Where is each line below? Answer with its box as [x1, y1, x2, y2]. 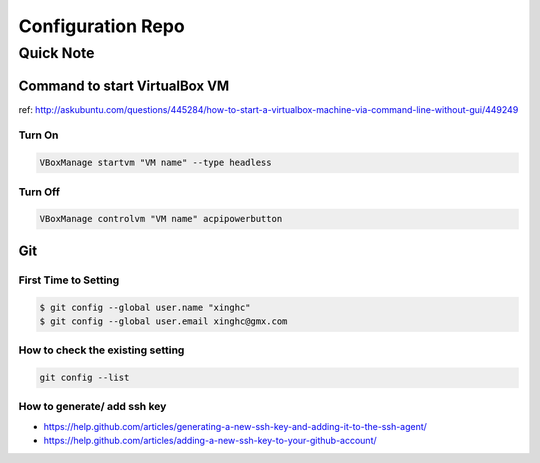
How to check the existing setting [18, 343, 185, 357]
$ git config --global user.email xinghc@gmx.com [39, 315, 288, 327]
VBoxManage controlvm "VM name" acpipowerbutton [39, 213, 283, 225]
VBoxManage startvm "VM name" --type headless [39, 157, 272, 169]
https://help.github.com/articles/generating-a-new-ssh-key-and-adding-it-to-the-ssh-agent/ [43, 420, 427, 432]
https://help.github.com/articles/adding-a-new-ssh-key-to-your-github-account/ [43, 435, 377, 447]
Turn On [18, 128, 59, 142]
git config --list [39, 372, 130, 384]
